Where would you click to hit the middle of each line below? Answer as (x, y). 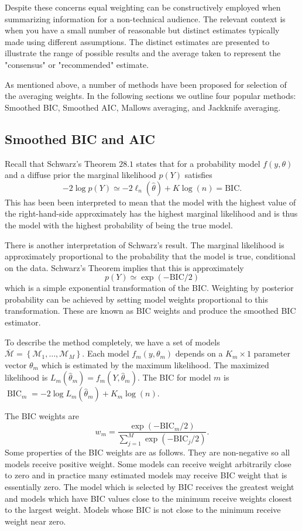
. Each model (106, 353)
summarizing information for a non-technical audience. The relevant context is (145, 18)
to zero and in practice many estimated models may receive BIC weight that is (146, 475)
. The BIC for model (174, 377)
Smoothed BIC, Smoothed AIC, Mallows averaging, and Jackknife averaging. (143, 107)
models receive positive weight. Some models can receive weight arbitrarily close (148, 463)
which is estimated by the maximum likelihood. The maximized (155, 364)
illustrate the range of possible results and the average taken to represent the (143, 53)
